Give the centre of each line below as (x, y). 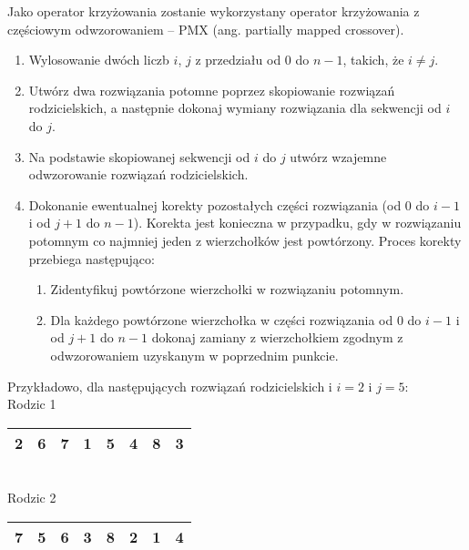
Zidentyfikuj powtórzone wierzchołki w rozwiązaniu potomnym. (227, 289)
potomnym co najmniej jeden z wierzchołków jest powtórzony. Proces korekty (245, 240)
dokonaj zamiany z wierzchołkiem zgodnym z (277, 337)
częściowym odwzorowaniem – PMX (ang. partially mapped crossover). (206, 29)
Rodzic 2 (32, 498)
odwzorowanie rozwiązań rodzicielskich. (138, 174)
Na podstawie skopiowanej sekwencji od (139, 156)
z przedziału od (238, 60)
